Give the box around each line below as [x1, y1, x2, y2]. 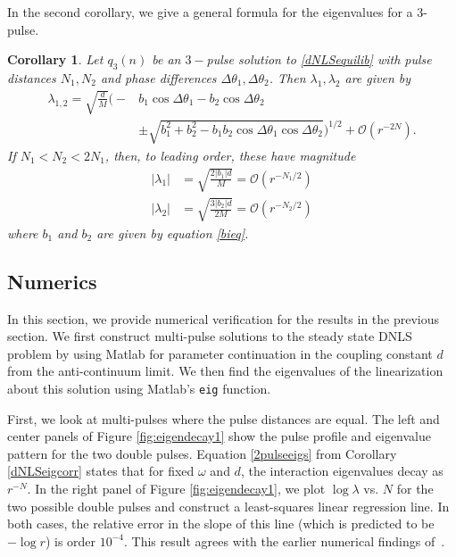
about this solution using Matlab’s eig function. [7, 378, 271, 397]
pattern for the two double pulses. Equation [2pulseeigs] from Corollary [7, 444, 397, 462]
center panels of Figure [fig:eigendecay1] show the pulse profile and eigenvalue [7, 427, 431, 445]
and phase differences [100, 68, 217, 87]
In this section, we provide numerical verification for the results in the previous [7, 309, 440, 328]
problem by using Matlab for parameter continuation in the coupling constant [7, 344, 433, 362]
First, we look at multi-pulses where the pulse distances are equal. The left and [7, 409, 440, 428]
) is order [45, 531, 96, 550]
